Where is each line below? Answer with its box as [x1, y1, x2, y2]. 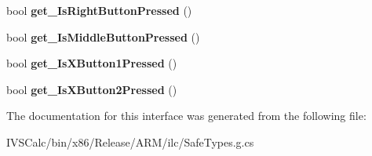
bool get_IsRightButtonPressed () [6, 2, 192, 18]
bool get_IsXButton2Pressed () [6, 81, 177, 97]
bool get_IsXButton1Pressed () [6, 55, 177, 71]
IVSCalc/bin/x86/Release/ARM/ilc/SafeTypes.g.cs [6, 133, 254, 150]
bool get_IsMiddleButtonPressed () [6, 28, 200, 45]
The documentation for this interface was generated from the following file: [6, 107, 367, 124]
